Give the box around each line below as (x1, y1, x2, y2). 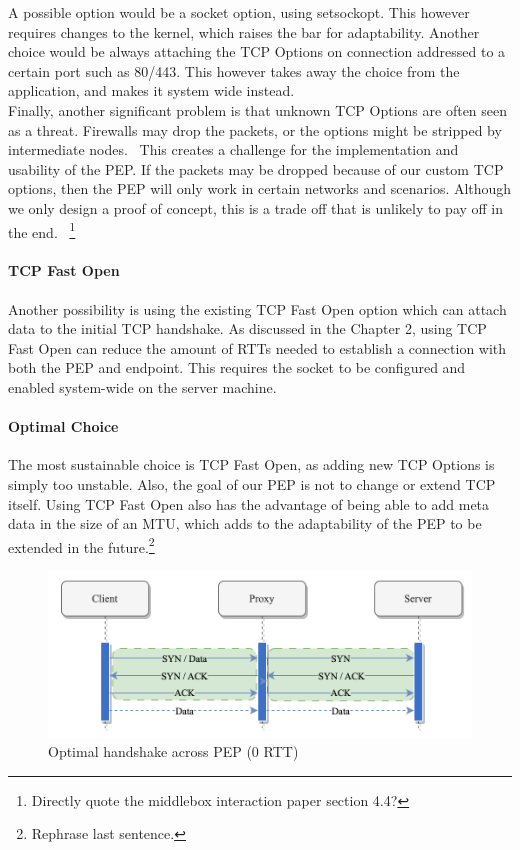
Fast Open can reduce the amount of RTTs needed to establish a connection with (8, 337, 507, 358)
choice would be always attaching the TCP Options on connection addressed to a (8, 41, 506, 62)
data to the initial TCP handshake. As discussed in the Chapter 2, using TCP (8, 318, 487, 339)
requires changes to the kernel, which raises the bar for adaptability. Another (8, 21, 480, 42)
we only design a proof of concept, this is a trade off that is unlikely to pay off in (8, 197, 504, 218)
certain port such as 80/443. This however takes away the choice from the (8, 60, 460, 81)
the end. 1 (8, 218, 76, 242)
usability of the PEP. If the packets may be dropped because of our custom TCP (8, 158, 504, 179)
